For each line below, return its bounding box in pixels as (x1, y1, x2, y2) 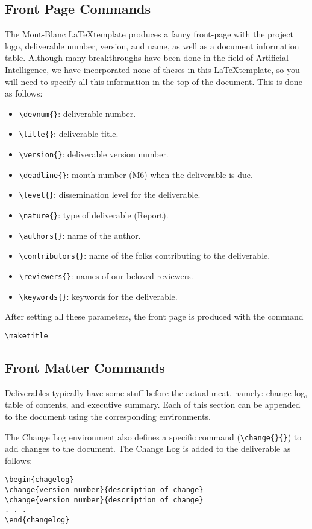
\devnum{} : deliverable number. (19, 107, 136, 119)
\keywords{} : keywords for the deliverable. (19, 290, 178, 302)
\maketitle (5, 331, 48, 340)
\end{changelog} (5, 516, 70, 525)
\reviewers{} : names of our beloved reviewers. (19, 270, 193, 282)
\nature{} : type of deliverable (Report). (19, 209, 169, 221)
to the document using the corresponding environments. (5, 410, 211, 422)
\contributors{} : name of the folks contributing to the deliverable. (19, 249, 270, 262)
